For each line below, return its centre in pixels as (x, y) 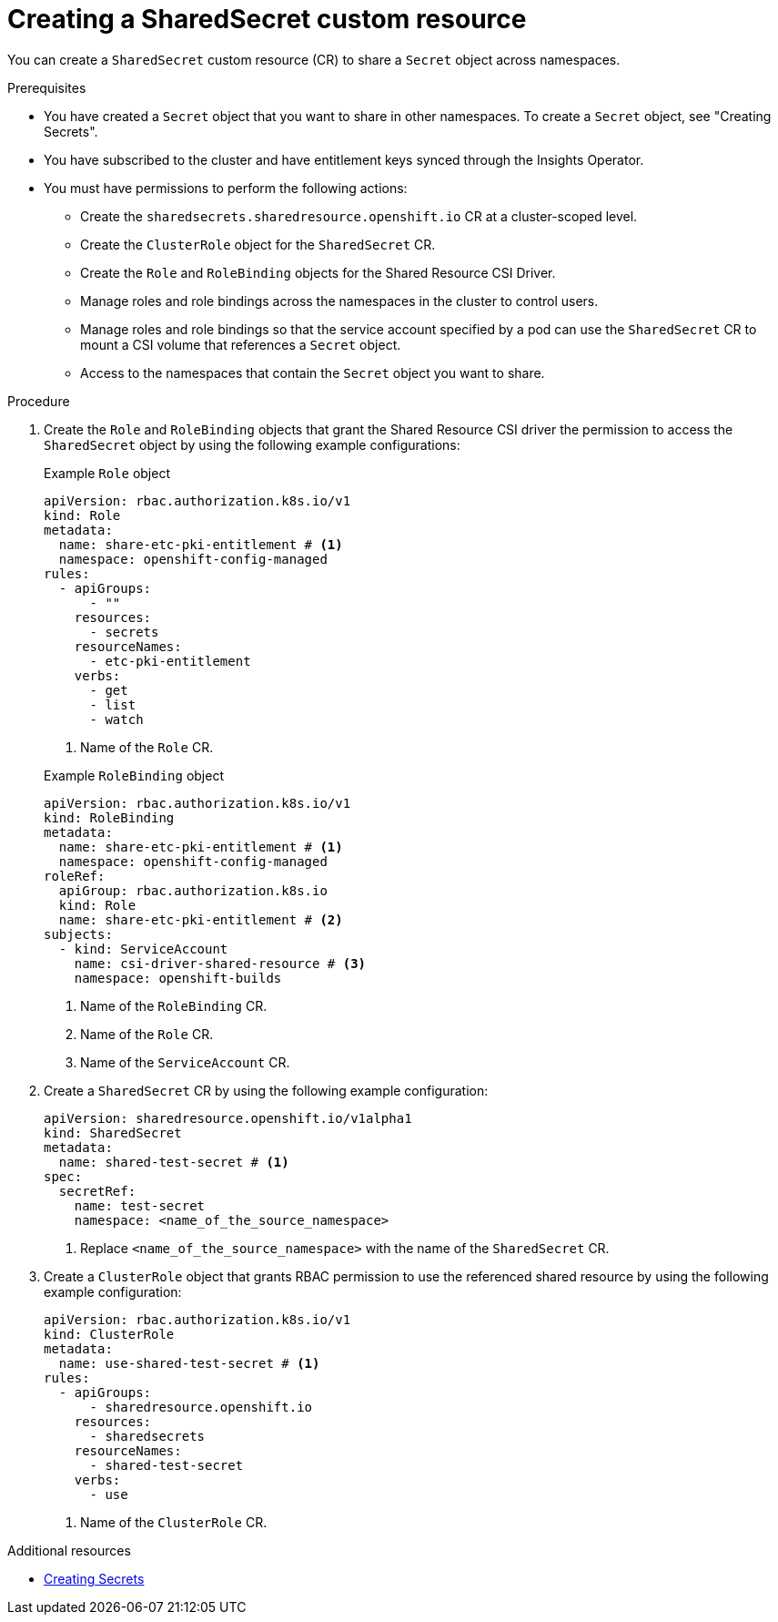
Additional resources (69, 1550)
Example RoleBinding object (134, 775)
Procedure (39, 401)
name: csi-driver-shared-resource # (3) (220, 963)
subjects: (78, 934)
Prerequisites (47, 87)
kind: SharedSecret (113, 1132)
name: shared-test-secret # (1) (174, 1162)
